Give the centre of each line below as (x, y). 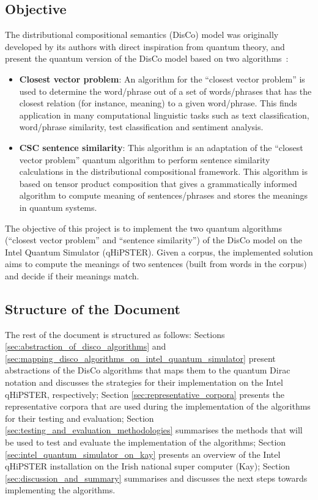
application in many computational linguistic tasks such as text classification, (164, 115)
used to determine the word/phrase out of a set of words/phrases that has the (165, 91)
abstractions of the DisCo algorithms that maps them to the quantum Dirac (148, 370)
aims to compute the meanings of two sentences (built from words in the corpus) (156, 264)
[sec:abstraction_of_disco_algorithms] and (86, 346)
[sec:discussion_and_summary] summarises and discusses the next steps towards (156, 478)
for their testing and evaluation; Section (79, 418)
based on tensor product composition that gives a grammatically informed (158, 183)
